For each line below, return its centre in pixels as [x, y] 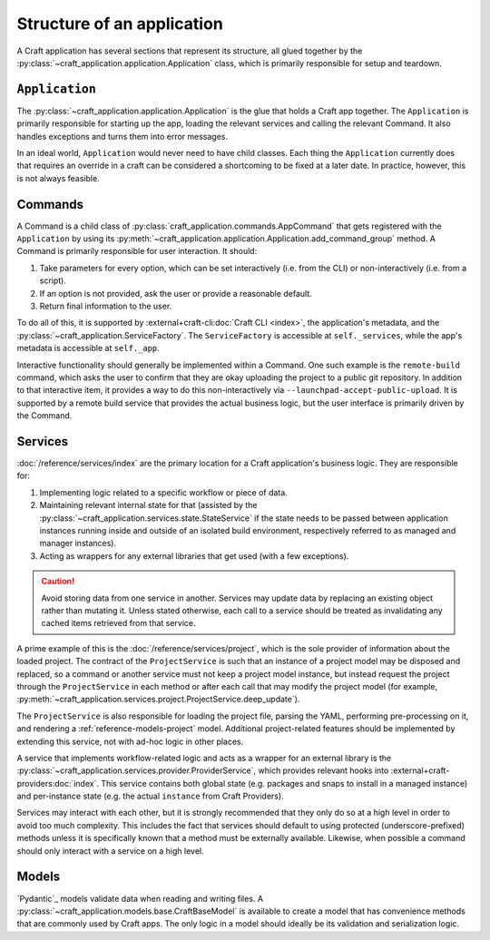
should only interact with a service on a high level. [110, 851]
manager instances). [78, 543]
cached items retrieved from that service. [118, 623]
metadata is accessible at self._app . [88, 348]
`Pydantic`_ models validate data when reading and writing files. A [140, 898]
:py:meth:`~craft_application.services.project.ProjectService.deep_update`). [158, 700]
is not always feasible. [58, 178]
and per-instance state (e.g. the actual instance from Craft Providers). [151, 796]
